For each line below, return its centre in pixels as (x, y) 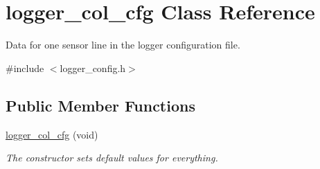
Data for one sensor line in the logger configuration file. (123, 45)
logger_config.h (93, 68)
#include (25, 68)
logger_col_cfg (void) (52, 134)
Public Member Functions (100, 105)
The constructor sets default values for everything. (112, 158)
